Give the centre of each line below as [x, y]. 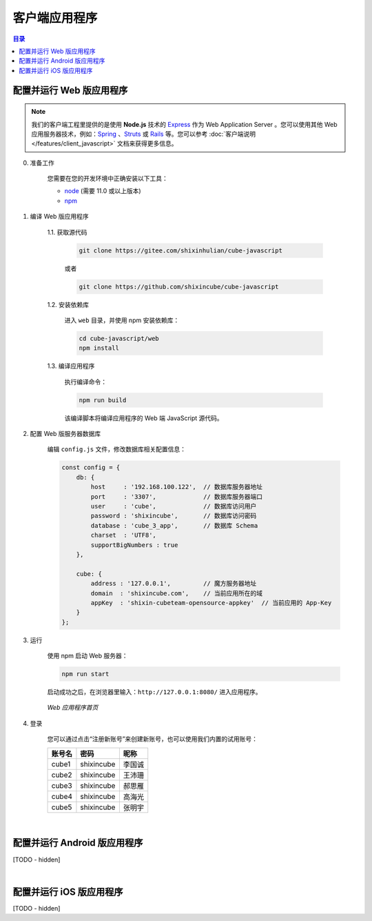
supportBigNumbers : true [134, 545]
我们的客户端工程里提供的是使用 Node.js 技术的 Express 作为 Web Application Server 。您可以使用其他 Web [184, 124]
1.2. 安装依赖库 [68, 304]
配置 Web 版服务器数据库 [65, 434]
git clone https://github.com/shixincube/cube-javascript [179, 287]
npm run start [85, 674]
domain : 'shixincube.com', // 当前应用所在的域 [177, 593]
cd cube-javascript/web [119, 338]
